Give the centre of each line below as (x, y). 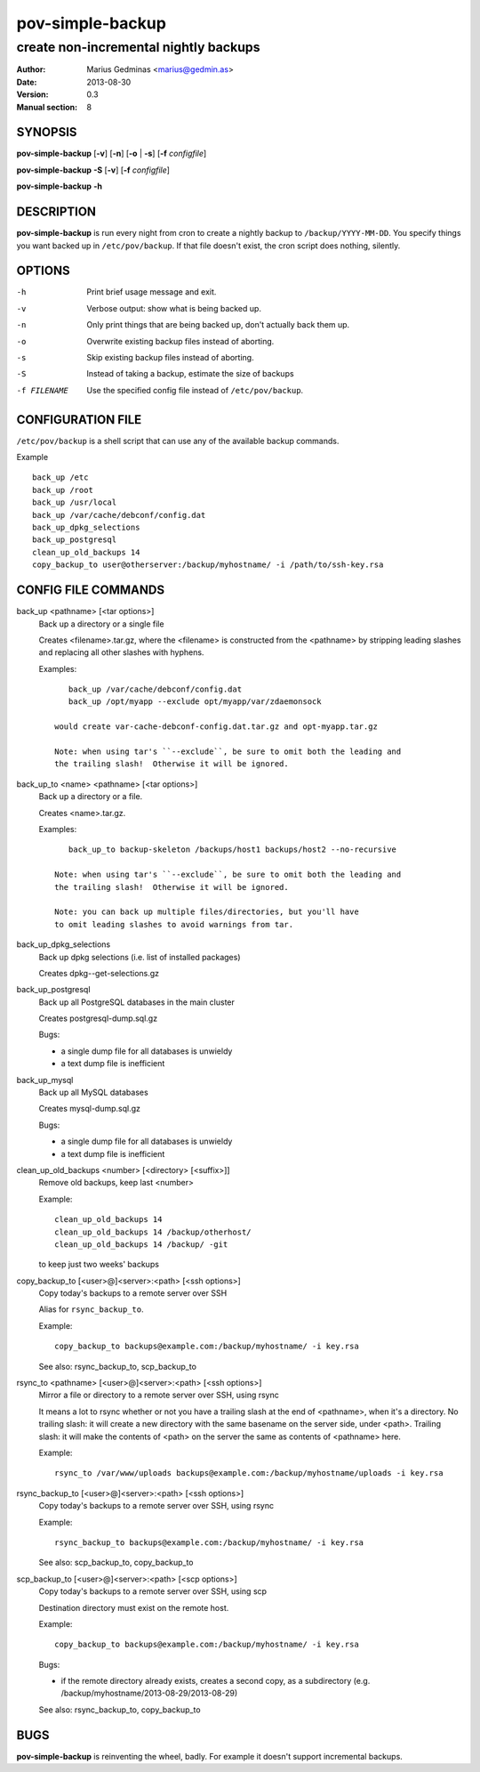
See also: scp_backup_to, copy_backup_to (116, 1563)
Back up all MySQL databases (93, 1092)
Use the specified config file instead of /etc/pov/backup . (195, 390)
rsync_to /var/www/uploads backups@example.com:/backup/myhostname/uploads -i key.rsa (249, 1473)
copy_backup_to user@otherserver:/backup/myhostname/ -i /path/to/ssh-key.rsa (208, 565)
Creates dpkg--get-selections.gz (99, 973)
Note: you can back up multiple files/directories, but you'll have (207, 912)
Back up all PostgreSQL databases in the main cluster (137, 1002)
